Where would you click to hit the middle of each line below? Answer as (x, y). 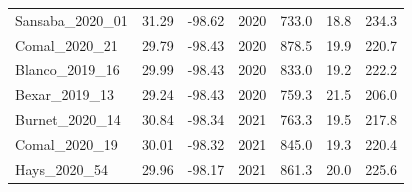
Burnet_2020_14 (68, 119)
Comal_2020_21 (66, 44)
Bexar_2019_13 (65, 94)
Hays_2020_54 (62, 168)
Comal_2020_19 (66, 143)
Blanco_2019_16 (67, 69)
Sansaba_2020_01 (71, 19)
